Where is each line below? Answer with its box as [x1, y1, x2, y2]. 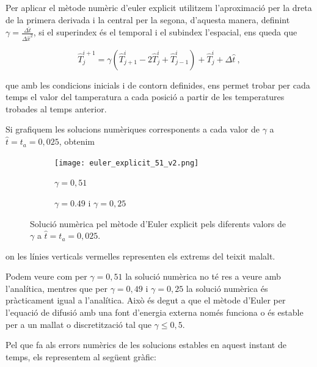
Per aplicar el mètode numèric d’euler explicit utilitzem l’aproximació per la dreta [5, 1, 312, 13]
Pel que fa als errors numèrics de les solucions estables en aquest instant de [5, 338, 286, 351]
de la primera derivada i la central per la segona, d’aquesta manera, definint [5, 13, 290, 26]
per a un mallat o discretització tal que [5, 318, 151, 330]
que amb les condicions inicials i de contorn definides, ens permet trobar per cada [5, 78, 310, 91]
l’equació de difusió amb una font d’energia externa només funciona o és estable [5, 306, 304, 319]
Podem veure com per [5, 270, 87, 283]
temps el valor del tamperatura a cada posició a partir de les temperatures [5, 90, 285, 103]
